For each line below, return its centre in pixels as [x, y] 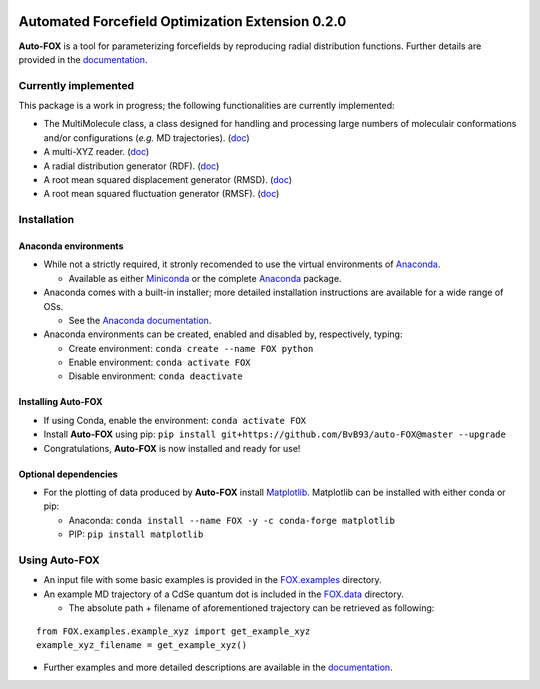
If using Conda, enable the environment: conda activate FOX [175, 420]
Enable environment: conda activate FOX [159, 362]
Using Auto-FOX [59, 560]
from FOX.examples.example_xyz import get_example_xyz [173, 631]
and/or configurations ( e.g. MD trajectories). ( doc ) [146, 137]
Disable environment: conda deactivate [156, 376]
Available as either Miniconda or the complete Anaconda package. [205, 278]
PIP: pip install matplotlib [136, 534]
